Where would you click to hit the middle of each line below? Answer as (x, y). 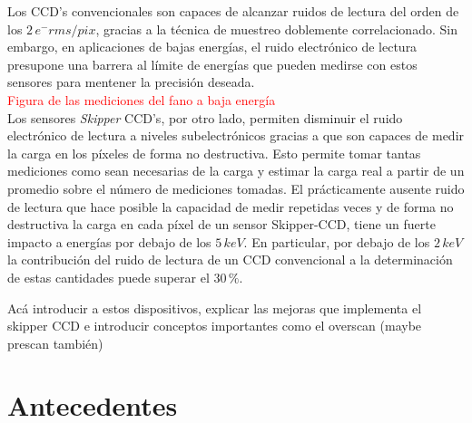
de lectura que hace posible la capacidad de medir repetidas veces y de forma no (231, 206)
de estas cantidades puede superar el (108, 277)
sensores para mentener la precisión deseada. (131, 82)
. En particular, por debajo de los (337, 241)
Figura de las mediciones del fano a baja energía (142, 99)
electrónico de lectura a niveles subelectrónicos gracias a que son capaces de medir (236, 135)
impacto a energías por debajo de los (109, 241)
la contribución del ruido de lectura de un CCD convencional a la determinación (230, 260)
